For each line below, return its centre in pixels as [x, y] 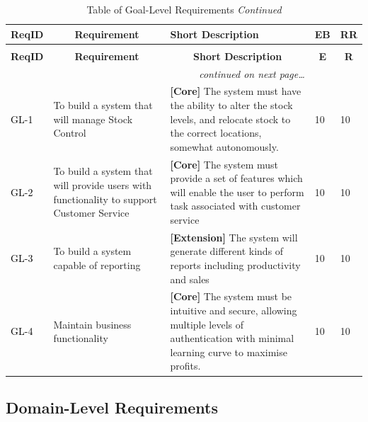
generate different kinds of [227, 251]
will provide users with [103, 184]
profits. [185, 366]
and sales [190, 279]
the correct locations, [216, 133]
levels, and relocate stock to [230, 119]
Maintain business [92, 324]
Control [70, 133]
